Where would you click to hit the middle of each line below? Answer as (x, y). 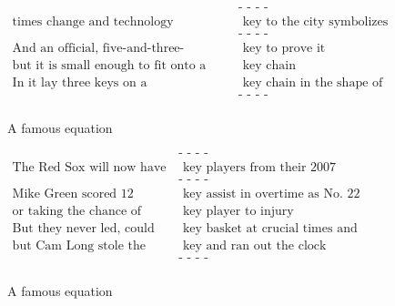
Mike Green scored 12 (73, 194)
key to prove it (284, 49)
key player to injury (238, 211)
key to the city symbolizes (315, 22)
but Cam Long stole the (79, 246)
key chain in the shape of (313, 83)
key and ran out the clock (254, 246)
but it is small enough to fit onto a (109, 66)
